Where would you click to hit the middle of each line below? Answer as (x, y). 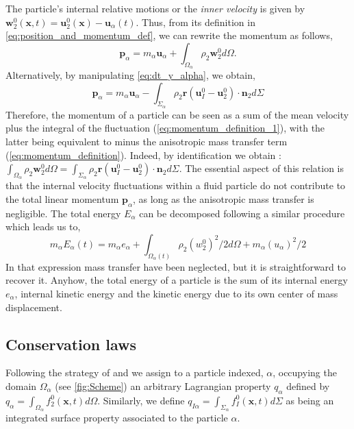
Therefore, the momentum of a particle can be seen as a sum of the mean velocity (177, 114)
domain (21, 385)
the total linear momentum (62, 198)
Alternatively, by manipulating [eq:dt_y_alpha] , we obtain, (130, 74)
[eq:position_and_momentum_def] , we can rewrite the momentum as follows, (169, 35)
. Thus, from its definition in (195, 22)
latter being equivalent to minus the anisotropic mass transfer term (147, 141)
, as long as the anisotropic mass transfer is (224, 198)
